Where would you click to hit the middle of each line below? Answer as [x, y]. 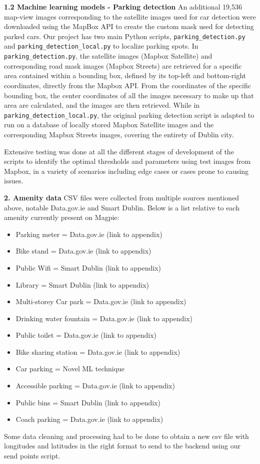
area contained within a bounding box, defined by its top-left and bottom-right [125, 75]
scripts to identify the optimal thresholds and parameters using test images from [127, 161]
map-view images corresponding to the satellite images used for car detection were [130, 16]
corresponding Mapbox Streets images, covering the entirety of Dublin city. [119, 134]
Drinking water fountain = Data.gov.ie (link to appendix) [104, 318]
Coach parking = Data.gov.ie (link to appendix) [89, 419]
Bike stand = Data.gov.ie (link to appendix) [83, 251]
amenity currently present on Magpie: [62, 217]
